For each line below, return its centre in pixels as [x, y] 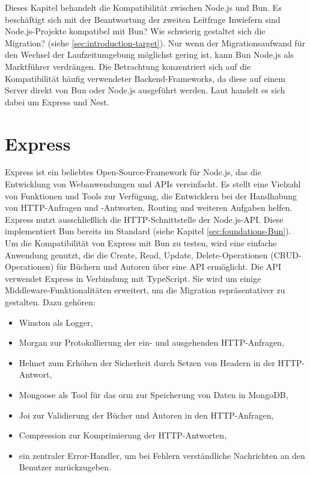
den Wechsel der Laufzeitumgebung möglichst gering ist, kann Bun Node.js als [149, 55]
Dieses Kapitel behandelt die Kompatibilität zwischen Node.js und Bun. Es [143, 7]
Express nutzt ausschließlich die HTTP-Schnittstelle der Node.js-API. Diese [144, 219]
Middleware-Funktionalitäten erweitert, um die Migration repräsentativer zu [145, 290]
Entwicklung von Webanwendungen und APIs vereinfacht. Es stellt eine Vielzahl [153, 184]
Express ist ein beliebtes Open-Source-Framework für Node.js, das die [133, 172]
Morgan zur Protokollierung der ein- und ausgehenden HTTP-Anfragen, [151, 342]
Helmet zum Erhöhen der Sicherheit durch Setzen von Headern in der [147, 362]
